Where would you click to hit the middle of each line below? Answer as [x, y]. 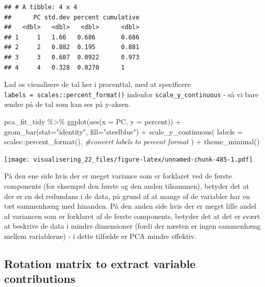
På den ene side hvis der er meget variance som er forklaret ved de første [118, 176]
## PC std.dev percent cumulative [72, 17]
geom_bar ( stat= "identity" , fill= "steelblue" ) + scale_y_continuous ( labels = [124, 131]
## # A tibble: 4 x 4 [41, 7]
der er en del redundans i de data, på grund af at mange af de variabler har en [127, 196]
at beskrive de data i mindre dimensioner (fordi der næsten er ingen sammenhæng [132, 226]
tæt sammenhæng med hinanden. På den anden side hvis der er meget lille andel [130, 206]
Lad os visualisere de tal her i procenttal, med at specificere [98, 84]
